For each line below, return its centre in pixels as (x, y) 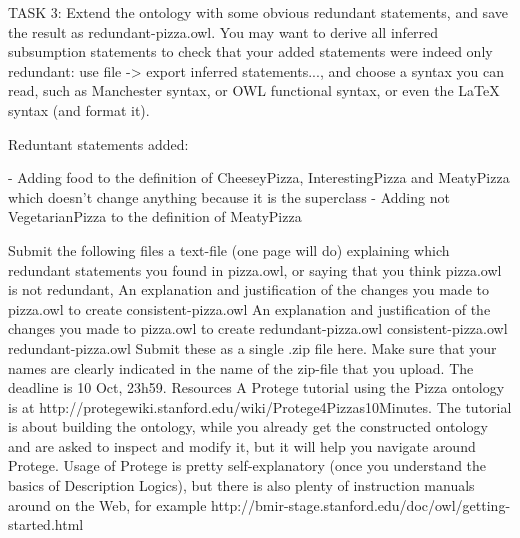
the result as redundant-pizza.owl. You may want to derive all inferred (223, 31)
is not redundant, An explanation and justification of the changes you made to (248, 289)
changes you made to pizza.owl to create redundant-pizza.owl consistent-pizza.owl (258, 328)
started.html (46, 524)
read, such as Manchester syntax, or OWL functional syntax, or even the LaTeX (254, 90)
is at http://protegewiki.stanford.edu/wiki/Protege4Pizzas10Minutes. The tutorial (260, 406)
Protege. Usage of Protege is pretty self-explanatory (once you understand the (247, 465)
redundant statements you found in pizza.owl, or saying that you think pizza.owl (255, 269)
